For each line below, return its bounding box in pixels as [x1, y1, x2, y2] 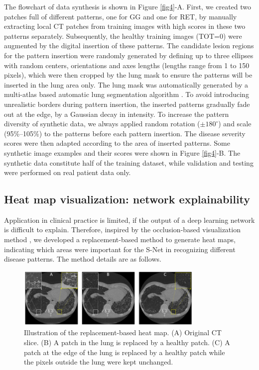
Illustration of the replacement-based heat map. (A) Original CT [24, 327, 222, 338]
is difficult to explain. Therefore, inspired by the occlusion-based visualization [4, 224, 241, 235]
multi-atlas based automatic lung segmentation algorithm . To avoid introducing [4, 89, 249, 99]
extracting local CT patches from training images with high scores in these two [4, 21, 246, 31]
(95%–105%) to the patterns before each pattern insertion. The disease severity [4, 128, 246, 138]
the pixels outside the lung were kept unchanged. [24, 357, 173, 367]
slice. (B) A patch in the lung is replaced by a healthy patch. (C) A [24, 337, 230, 348]
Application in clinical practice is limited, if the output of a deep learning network [4, 214, 255, 225]
